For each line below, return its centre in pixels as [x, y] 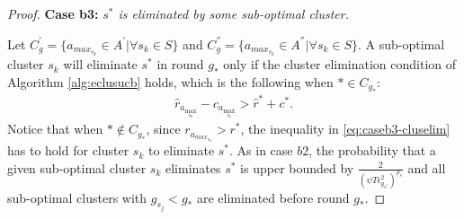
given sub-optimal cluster [77, 167]
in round [180, 64]
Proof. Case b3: [53, 13]
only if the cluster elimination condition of [340, 64]
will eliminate [100, 64]
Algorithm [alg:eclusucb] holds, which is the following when [170, 81]
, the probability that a [372, 150]
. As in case [261, 150]
